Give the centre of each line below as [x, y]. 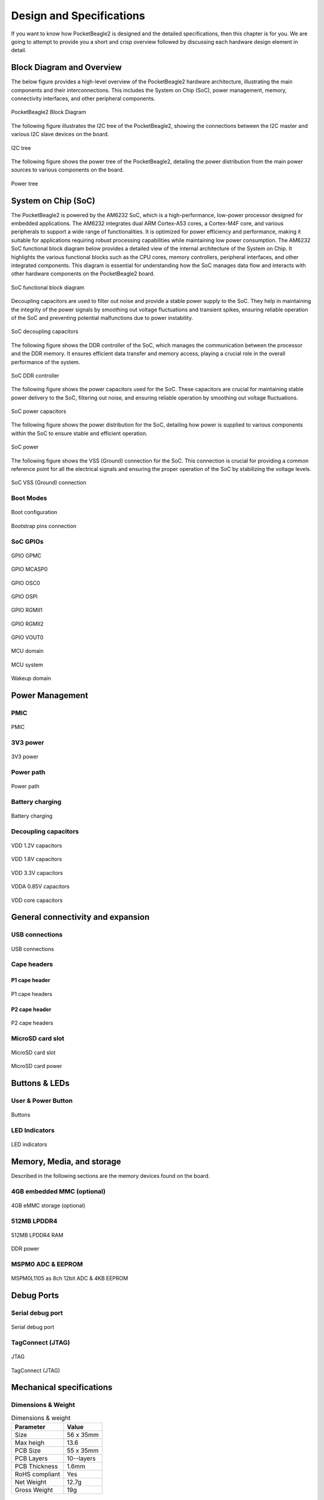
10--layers [81, 1459]
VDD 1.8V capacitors [37, 859]
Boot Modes [29, 498]
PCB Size [28, 1451]
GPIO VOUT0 [27, 637]
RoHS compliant [37, 1474]
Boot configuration [34, 512]
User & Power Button [42, 1101]
